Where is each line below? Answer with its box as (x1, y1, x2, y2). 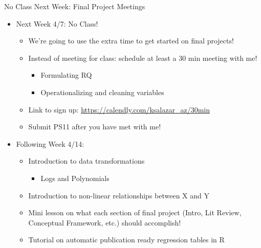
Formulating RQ (40, 70, 92, 80)
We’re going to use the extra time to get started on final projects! (28, 35, 234, 46)
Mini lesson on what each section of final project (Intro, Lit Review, (28, 207, 242, 218)
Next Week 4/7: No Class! (16, 18, 98, 29)
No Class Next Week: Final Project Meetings (4, 1, 145, 11)
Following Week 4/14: (16, 138, 84, 149)
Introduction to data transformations (28, 155, 145, 166)
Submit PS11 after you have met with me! (28, 121, 161, 132)
